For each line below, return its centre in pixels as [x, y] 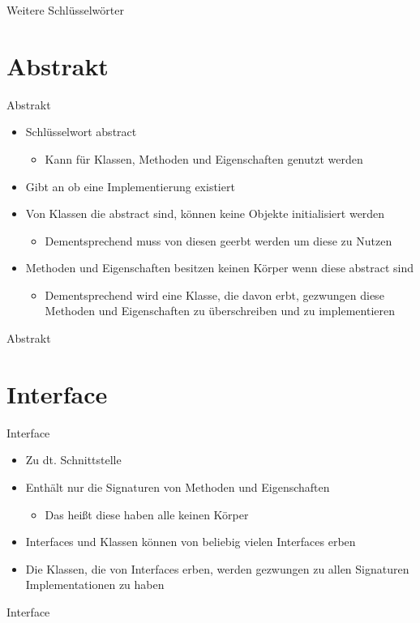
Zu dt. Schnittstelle [73, 460]
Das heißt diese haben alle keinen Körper [147, 514]
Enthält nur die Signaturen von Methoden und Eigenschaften [178, 486]
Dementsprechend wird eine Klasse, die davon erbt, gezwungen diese [214, 294]
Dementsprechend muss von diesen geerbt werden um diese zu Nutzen [219, 240]
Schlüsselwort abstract [81, 132]
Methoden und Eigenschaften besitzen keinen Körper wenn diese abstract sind [220, 268]
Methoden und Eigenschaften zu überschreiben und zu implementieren [220, 311]
